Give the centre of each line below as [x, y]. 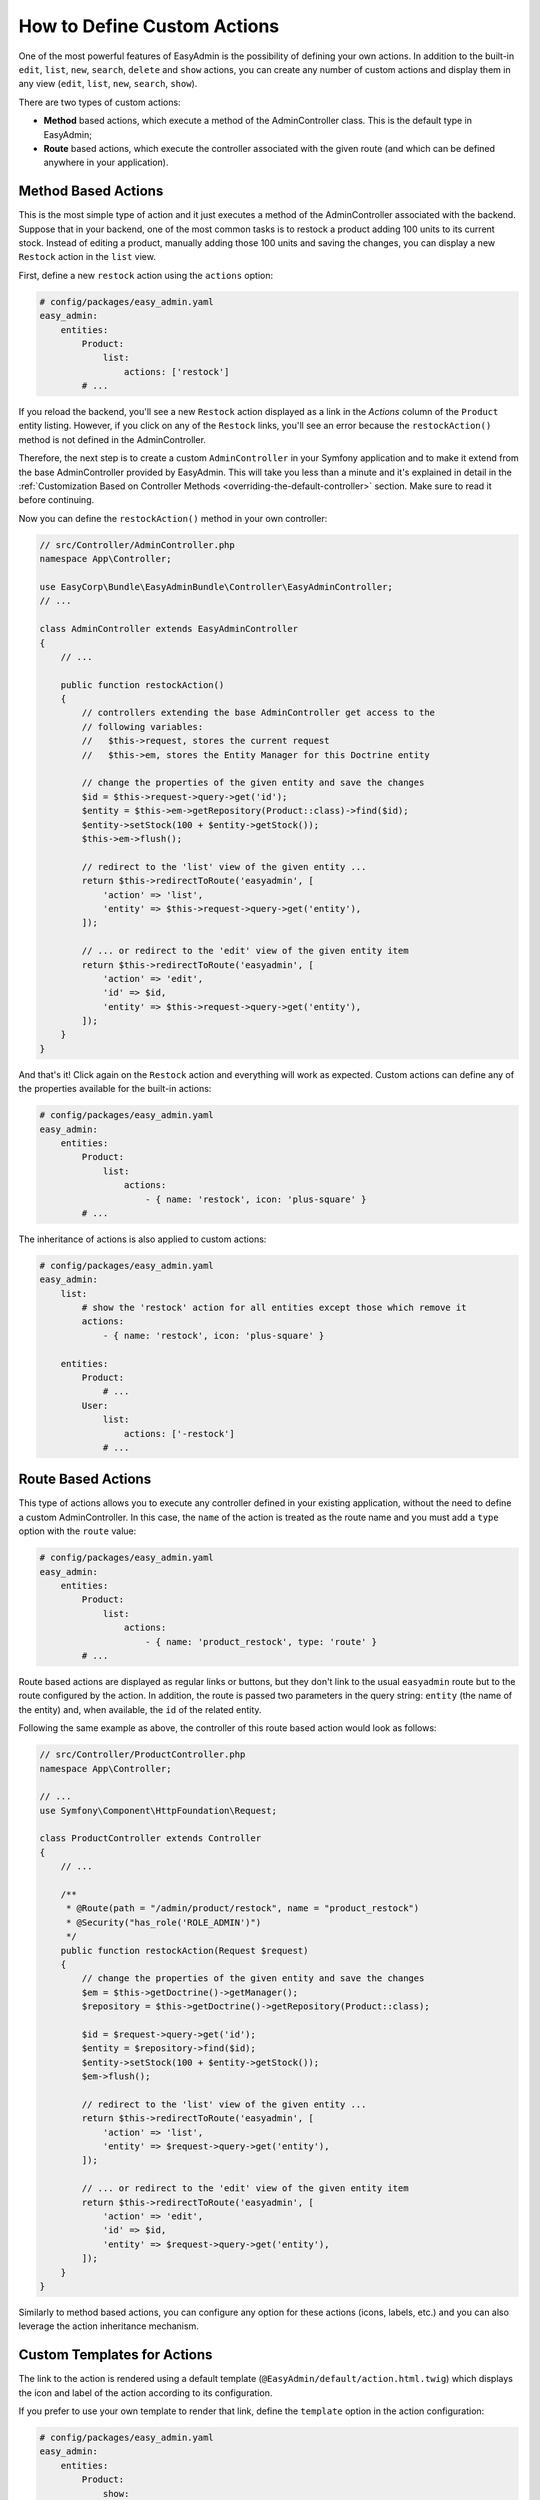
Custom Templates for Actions [115, 2355]
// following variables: [142, 726]
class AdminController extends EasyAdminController [169, 629]
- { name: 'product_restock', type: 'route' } [261, 1641]
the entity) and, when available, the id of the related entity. [140, 1709]
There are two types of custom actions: [99, 102]
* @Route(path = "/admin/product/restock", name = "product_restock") [242, 1908]
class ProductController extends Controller [150, 1838]
